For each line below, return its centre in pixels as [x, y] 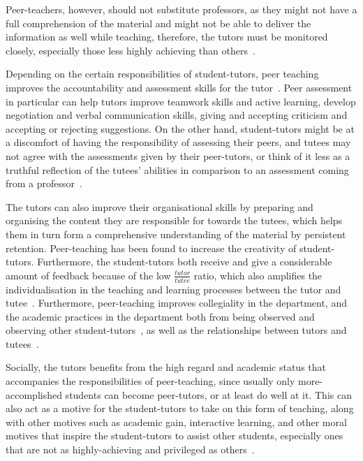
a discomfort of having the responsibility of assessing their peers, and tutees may [178, 142]
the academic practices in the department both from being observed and [160, 316]
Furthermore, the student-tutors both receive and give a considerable [185, 262]
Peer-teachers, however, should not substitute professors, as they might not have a [181, 9]
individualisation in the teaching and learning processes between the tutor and [173, 289]
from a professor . [44, 183]
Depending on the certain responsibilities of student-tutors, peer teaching [162, 74]
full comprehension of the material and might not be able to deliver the [158, 23]
